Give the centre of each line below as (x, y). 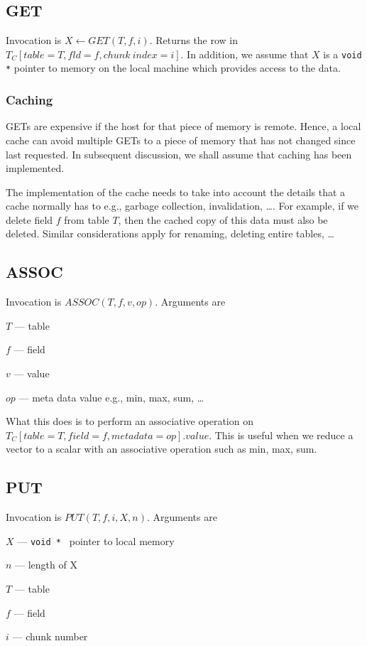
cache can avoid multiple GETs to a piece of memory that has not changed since (181, 140)
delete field (29, 219)
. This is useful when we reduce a (281, 435)
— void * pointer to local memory (96, 540)
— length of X (46, 565)
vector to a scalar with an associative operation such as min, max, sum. (161, 449)
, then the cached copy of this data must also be (223, 219)
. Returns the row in (194, 40)
